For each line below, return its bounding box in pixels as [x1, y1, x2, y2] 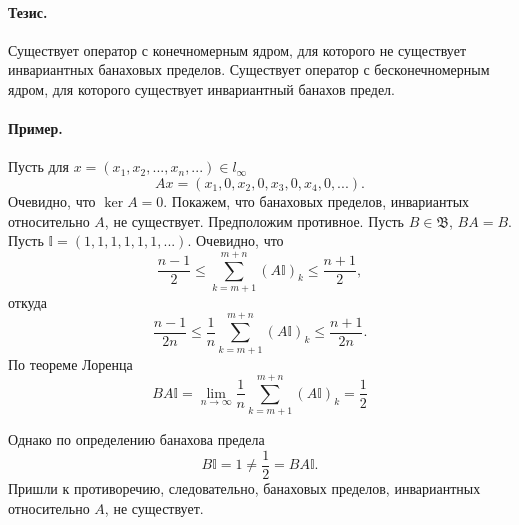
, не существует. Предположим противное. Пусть [104, 210, 404, 231]
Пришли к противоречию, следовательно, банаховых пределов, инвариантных [8, 477, 481, 498]
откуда [8, 291, 47, 312]
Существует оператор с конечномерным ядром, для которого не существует [8, 39, 467, 60]
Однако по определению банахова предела [8, 429, 265, 450]
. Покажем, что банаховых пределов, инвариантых [163, 190, 470, 211]
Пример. [8, 118, 63, 139]
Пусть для [8, 156, 70, 177]
